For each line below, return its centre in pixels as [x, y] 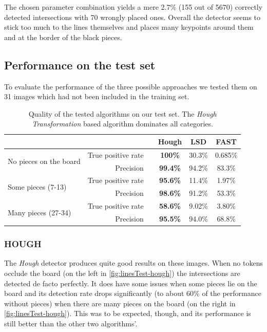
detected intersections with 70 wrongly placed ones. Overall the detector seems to [132, 17]
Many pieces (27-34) [40, 212]
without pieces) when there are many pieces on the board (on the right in [120, 303]
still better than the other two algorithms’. [71, 323]
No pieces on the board [44, 161]
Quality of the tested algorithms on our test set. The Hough [122, 113]
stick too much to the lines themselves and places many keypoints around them [129, 27]
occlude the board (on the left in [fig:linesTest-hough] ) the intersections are [122, 273]
